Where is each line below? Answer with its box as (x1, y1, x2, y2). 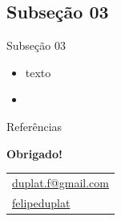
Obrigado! (6, 145, 63, 162)
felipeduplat (12, 194, 71, 211)
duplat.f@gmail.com (12, 174, 109, 190)
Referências (6, 117, 63, 134)
